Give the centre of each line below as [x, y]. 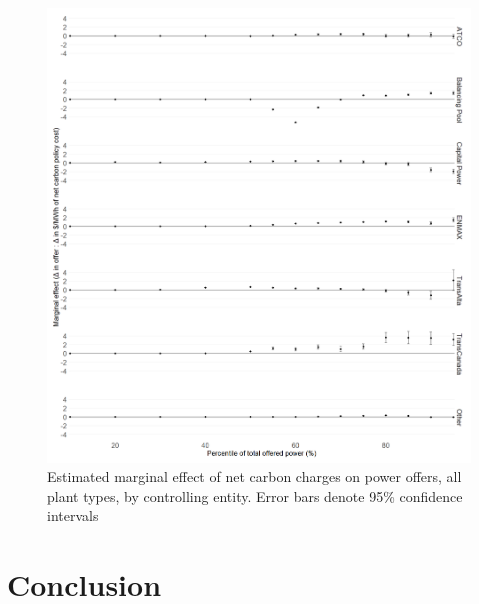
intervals [73, 515]
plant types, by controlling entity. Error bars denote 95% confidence [255, 495]
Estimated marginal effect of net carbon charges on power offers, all [254, 476]
